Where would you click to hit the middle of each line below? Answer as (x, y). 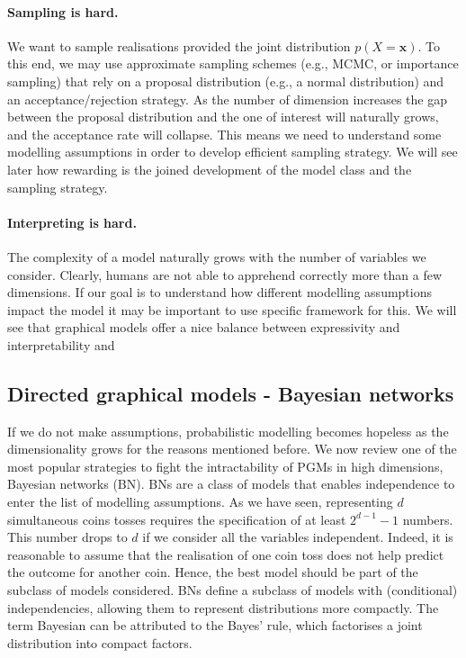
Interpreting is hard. (72, 222)
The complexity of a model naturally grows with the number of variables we (217, 256)
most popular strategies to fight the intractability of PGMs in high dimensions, (225, 466)
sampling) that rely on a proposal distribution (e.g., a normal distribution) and (226, 81)
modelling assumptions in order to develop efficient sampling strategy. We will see (233, 152)
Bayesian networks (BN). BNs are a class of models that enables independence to (231, 484)
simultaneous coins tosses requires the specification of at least (177, 519)
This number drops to (67, 537)
